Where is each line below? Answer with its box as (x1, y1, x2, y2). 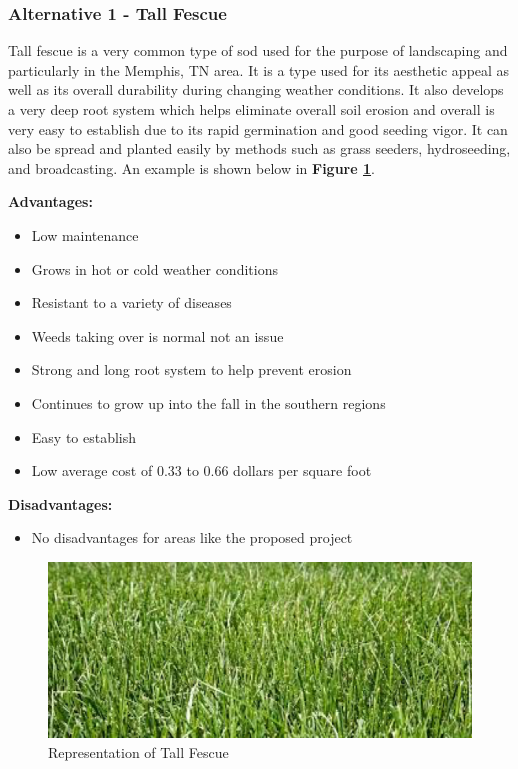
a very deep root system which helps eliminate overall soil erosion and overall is (8, 99, 495, 119)
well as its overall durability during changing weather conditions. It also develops (8, 79, 504, 100)
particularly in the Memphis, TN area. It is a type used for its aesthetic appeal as (8, 59, 510, 80)
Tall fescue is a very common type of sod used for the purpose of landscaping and (8, 40, 508, 61)
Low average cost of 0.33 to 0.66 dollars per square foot (31, 460, 372, 481)
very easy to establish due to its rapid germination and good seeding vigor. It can (8, 118, 508, 139)
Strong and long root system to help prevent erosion (31, 359, 352, 380)
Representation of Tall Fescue (48, 741, 229, 762)
